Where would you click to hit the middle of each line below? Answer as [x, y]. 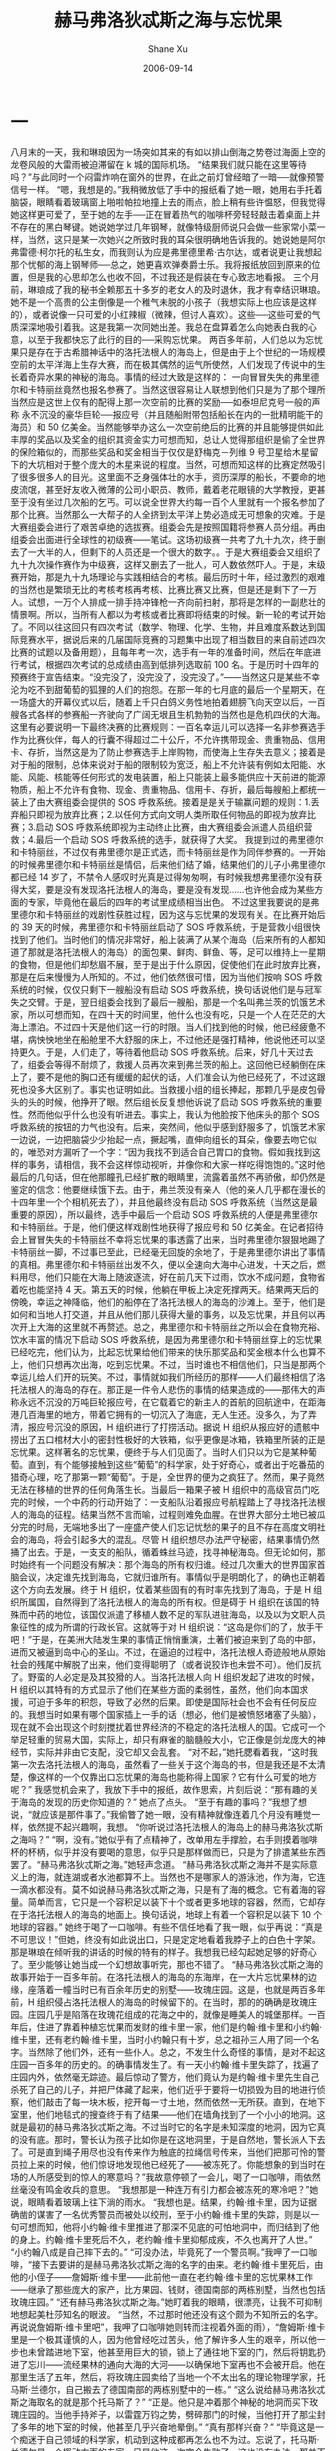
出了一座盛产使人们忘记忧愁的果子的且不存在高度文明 [207, 1527]
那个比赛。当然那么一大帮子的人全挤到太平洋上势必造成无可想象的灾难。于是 [168, 514]
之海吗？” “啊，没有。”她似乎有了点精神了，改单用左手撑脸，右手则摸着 [155, 1839]
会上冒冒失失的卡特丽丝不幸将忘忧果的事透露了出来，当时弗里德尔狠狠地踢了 [168, 1239]
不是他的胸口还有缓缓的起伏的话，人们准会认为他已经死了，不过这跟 [185, 1077]
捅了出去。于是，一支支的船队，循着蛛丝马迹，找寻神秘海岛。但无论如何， [163, 1552]
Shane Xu [168, 48]
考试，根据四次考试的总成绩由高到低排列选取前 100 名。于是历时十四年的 [169, 664]
